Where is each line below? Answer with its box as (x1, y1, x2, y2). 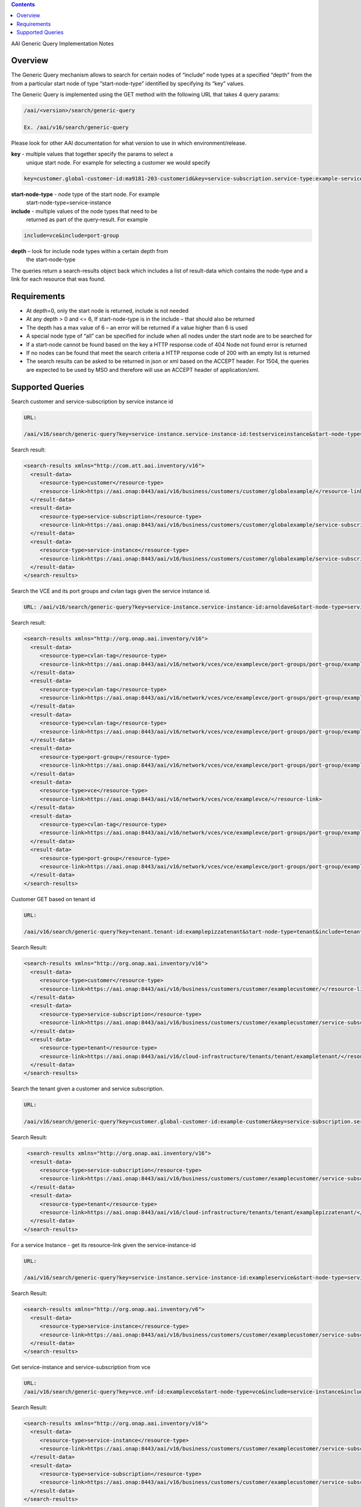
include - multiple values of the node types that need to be (11, 207, 158, 215)
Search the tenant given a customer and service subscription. (11, 1085, 164, 1092)
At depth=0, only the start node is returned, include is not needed (26, 307, 189, 314)
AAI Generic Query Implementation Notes (11, 40, 114, 47)
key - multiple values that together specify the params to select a (11, 151, 173, 158)
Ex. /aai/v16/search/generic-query (23, 124, 129, 131)
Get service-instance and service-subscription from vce (11, 1364, 150, 1371)
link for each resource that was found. (11, 275, 106, 283)
